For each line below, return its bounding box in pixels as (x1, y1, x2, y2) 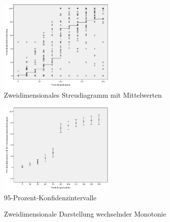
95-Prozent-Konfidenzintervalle (4, 192, 97, 202)
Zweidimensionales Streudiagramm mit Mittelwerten (4, 90, 162, 100)
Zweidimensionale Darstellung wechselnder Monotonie (4, 209, 167, 219)
